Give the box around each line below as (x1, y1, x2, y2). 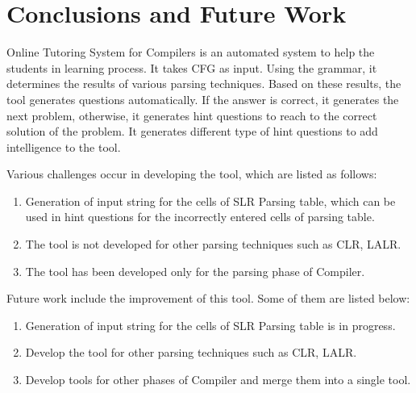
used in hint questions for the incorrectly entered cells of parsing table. (25, 208, 375, 225)
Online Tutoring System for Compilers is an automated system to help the (6, 44, 375, 61)
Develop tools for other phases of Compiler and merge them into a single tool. (25, 371, 411, 388)
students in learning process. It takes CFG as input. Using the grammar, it (6, 59, 377, 76)
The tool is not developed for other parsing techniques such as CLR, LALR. (25, 236, 401, 253)
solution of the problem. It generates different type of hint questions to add (6, 123, 378, 140)
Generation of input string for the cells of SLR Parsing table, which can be (25, 192, 396, 209)
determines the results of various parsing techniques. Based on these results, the (6, 75, 401, 92)
